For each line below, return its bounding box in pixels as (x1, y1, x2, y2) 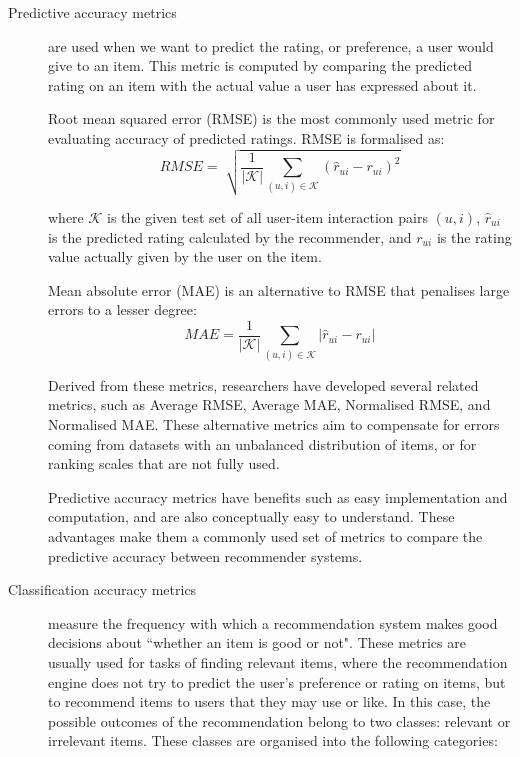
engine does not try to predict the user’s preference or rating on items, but (48, 671, 506, 692)
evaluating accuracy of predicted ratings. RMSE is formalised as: (48, 127, 445, 148)
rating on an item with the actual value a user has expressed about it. (48, 74, 477, 95)
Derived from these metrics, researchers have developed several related (48, 374, 479, 395)
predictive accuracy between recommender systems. (48, 545, 363, 566)
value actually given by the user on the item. (48, 246, 322, 267)
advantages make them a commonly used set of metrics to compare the (48, 525, 483, 546)
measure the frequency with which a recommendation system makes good (48, 612, 498, 633)
